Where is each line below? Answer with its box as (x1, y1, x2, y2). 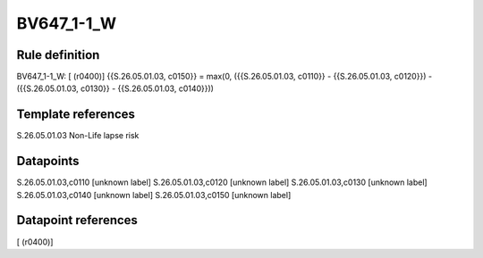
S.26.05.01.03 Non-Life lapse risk (16, 130, 140, 141)
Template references (16, 107, 136, 122)
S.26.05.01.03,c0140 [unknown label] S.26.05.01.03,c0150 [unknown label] (16, 189, 292, 200)
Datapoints (16, 154, 80, 169)
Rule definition (16, 47, 100, 62)
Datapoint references (16, 212, 139, 228)
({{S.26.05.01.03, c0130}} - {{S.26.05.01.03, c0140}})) (16, 83, 215, 94)
